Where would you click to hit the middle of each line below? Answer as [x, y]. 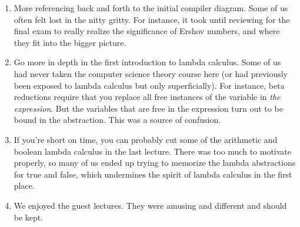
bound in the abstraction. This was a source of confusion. [117, 120]
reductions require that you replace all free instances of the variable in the [147, 97]
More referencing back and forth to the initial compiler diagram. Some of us [151, 8]
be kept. [29, 217]
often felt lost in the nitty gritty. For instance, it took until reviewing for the [152, 19]
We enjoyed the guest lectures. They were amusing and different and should [150, 205]
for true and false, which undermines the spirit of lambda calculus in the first [153, 174]
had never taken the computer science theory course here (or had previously [151, 73]
